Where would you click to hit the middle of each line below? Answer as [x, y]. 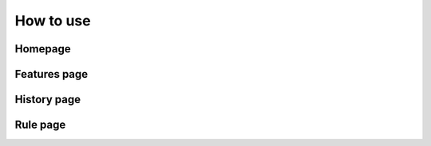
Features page [51, 74]
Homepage [43, 49]
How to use [53, 21]
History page [48, 100]
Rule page [40, 125]
